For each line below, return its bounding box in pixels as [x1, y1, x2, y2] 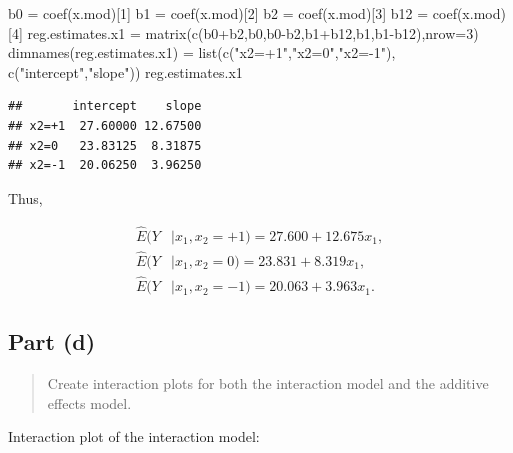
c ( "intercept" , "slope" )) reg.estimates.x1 [8, 61, 243, 82]
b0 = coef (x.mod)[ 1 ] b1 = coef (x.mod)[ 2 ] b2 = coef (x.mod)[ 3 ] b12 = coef [8, 3, 457, 23]
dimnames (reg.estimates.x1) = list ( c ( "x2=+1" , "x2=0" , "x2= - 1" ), [8, 42, 396, 63]
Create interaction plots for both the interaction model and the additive [47, 373, 489, 394]
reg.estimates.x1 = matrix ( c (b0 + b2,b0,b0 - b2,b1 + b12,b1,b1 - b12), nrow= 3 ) [27, 22, 479, 43]
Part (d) [8, 326, 96, 357]
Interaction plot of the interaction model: [8, 426, 260, 447]
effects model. [47, 392, 132, 413]
